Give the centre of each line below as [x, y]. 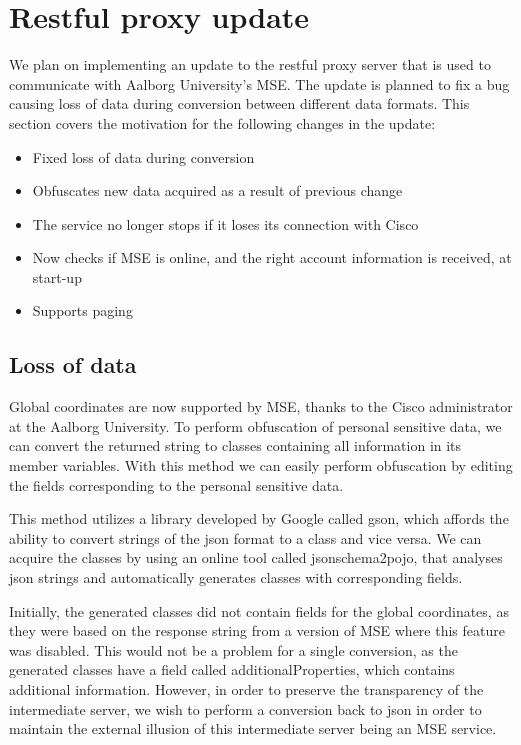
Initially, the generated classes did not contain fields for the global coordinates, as [259, 610]
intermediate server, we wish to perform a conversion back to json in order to [245, 708]
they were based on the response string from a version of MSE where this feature [257, 630]
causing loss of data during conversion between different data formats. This [239, 103]
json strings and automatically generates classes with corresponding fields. [236, 577]
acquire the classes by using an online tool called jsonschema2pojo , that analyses [256, 557]
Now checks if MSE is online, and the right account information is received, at [272, 257]
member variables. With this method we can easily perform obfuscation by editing [261, 465]
